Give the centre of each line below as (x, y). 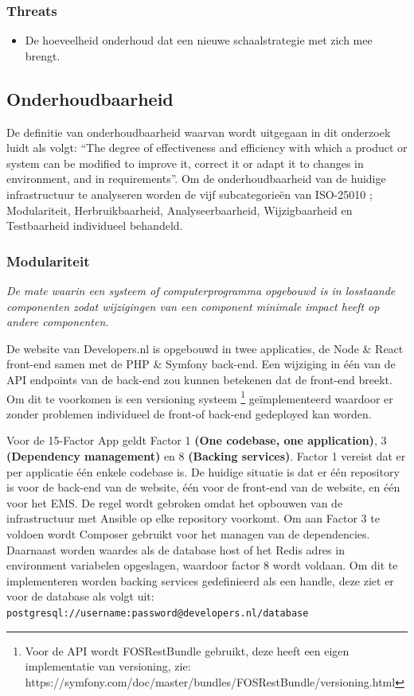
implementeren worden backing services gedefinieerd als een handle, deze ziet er (200, 580)
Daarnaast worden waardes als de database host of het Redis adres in (176, 549)
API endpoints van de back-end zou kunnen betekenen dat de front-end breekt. (199, 379)
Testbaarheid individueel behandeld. (95, 226)
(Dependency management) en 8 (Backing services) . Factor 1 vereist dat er (206, 455)
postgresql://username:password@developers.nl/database (158, 613)
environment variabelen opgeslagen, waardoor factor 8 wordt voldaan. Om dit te (202, 565)
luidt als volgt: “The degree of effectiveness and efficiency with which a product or (207, 148)
